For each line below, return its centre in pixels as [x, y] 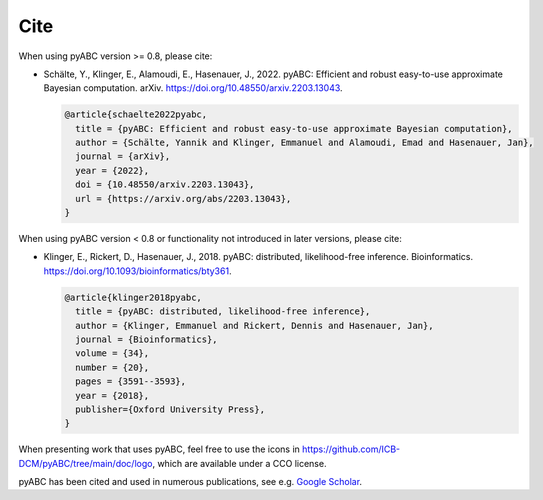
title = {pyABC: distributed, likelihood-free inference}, [223, 311]
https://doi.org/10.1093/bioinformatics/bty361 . [137, 271]
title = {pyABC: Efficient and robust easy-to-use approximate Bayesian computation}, [294, 128]
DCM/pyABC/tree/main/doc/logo [85, 463]
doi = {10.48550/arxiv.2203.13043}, [165, 184]
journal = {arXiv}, [123, 156]
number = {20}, [112, 367]
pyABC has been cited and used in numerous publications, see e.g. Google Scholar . [190, 482]
